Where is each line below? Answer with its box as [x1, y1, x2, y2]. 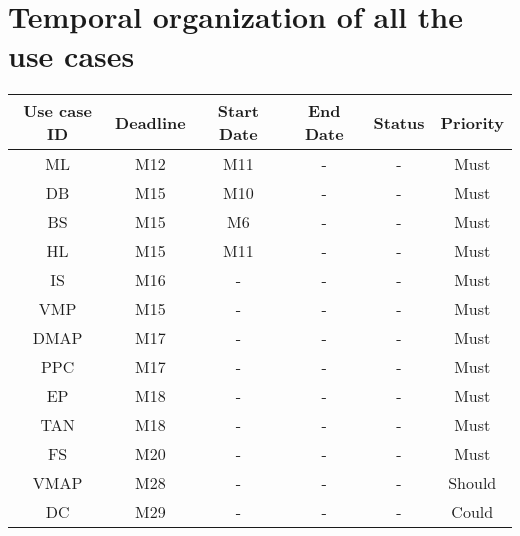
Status [373, 110, 425, 134]
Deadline [115, 110, 186, 134]
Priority [440, 110, 504, 134]
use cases [8, 35, 135, 76]
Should [448, 471, 497, 495]
